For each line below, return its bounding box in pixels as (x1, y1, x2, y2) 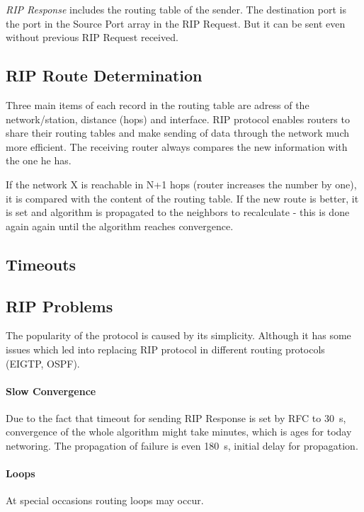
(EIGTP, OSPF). (6, 355, 80, 370)
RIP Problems (6, 295, 113, 317)
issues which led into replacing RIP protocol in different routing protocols (6, 341, 325, 356)
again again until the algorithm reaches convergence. (6, 218, 234, 233)
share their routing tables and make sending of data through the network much (6, 125, 350, 140)
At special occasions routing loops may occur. (6, 493, 204, 508)
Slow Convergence (6, 383, 96, 398)
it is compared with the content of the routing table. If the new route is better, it (6, 190, 359, 205)
